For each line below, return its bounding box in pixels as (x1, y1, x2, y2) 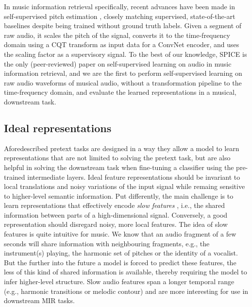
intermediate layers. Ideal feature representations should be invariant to (27, 171, 240, 182)
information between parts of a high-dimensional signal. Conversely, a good (4, 209, 228, 220)
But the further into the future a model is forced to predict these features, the (4, 257, 236, 267)
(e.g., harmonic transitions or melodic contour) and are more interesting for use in (4, 286, 249, 296)
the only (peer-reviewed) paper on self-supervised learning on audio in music (4, 58, 232, 68)
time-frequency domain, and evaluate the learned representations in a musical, (4, 87, 236, 97)
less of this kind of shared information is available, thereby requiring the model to (4, 267, 247, 277)
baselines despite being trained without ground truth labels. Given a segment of (4, 20, 242, 31)
